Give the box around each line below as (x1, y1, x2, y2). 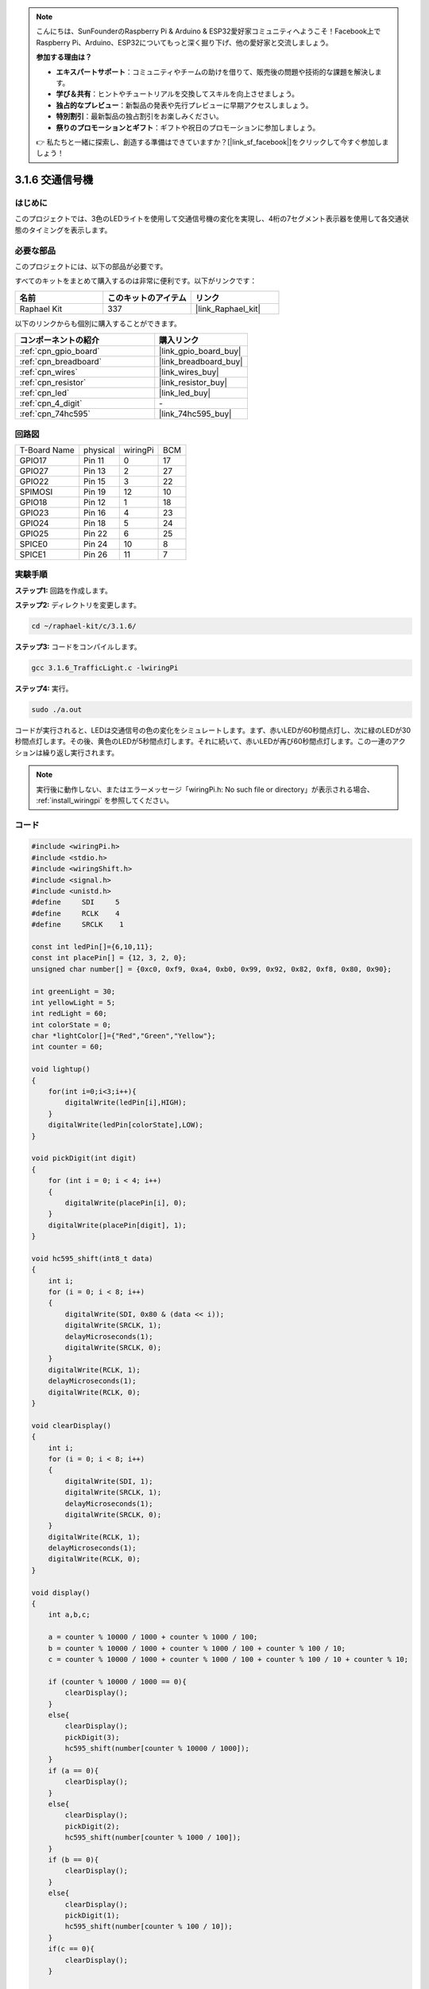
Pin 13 (83, 465, 106, 477)
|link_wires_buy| (159, 367, 219, 378)
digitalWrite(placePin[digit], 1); (48, 1220, 187, 1229)
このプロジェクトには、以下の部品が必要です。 (14, 261, 168, 271)
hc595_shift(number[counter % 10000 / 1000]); (64, 1744, 249, 1754)
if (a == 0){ (48, 1766, 99, 1775)
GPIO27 (19, 465, 49, 477)
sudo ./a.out (31, 705, 83, 714)
